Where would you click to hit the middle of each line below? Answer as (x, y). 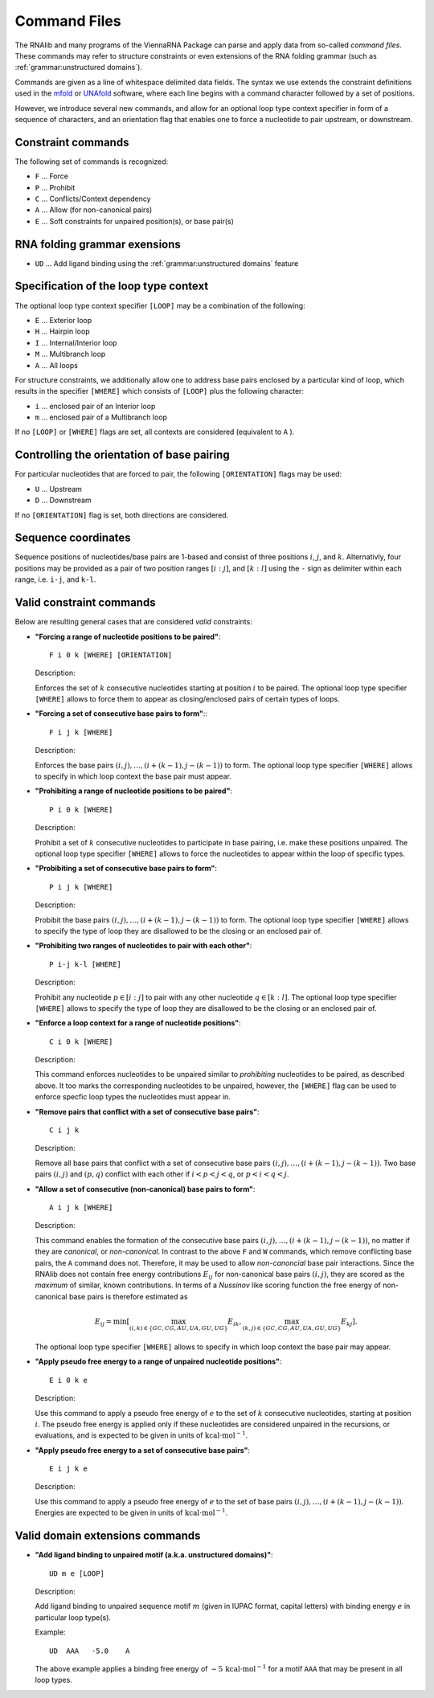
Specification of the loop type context (112, 286)
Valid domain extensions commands (108, 1536)
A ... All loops (56, 365)
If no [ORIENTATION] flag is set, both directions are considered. (122, 515)
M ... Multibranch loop (70, 354)
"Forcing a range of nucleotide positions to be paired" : (128, 636)
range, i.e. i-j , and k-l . (55, 579)
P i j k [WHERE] (81, 887)
